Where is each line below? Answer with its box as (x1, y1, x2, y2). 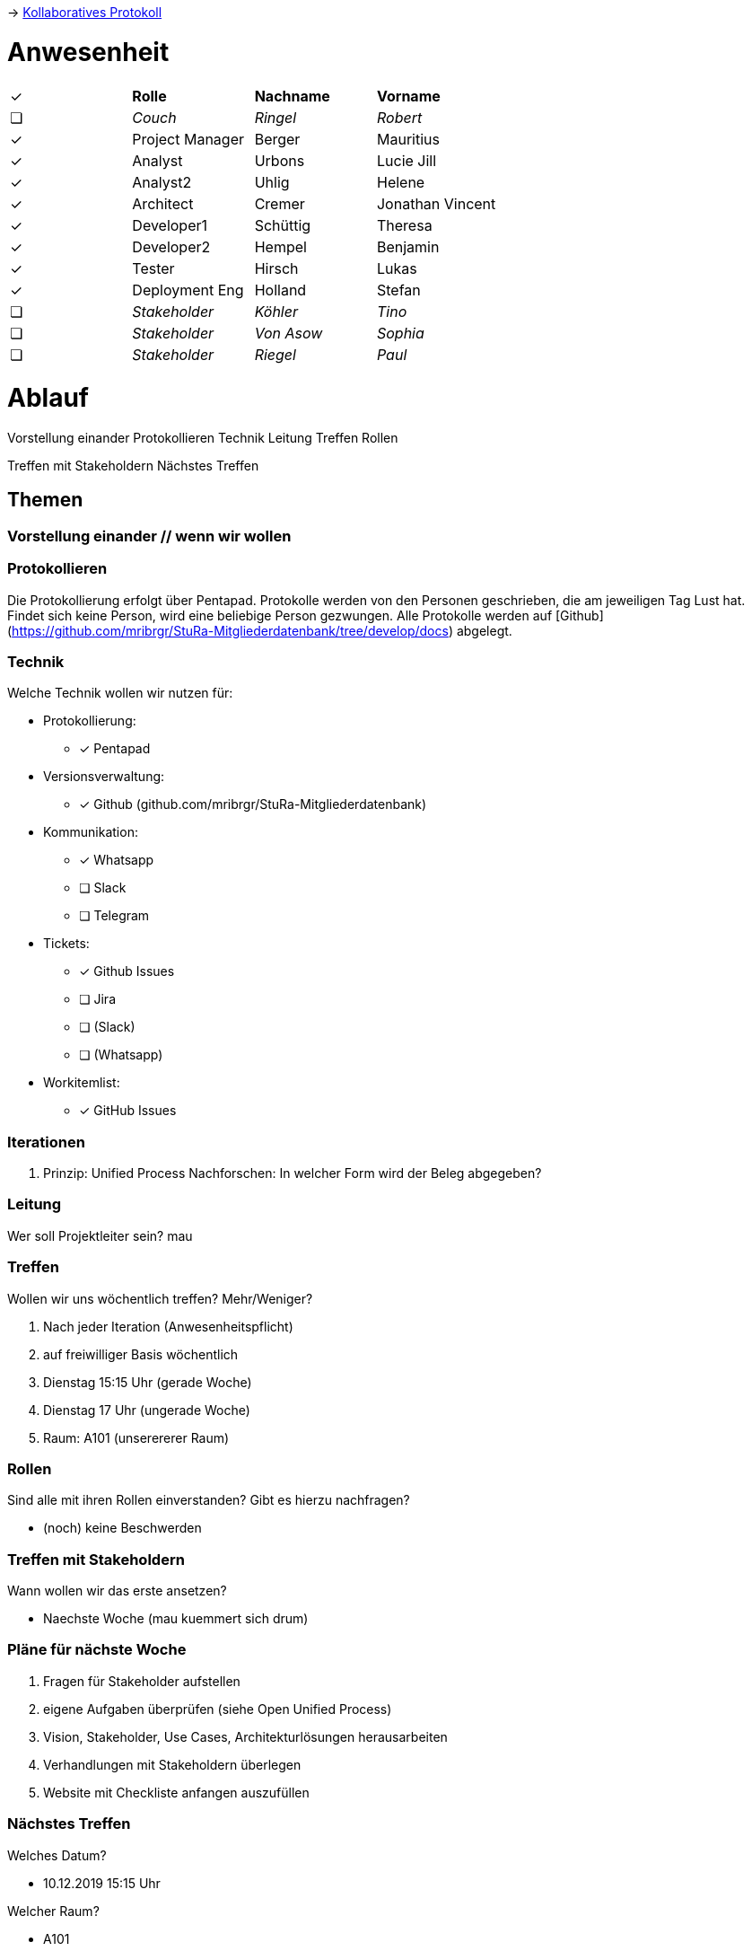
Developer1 (132, 215, 208, 234)
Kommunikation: (43, 824, 138, 840)
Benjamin (376, 237, 440, 256)
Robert (376, 108, 423, 127)
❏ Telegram (79, 908, 150, 924)
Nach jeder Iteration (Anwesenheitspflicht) (43, 1318, 293, 1334)
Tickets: (43, 936, 90, 952)
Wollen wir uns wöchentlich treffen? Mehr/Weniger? (7, 1290, 313, 1306)
